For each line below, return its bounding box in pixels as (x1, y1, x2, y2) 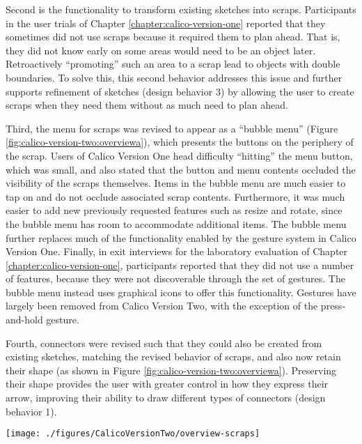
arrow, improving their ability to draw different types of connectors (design (6, 390, 326, 405)
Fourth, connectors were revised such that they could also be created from (6, 335, 322, 350)
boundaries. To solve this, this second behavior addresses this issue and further (6, 70, 343, 84)
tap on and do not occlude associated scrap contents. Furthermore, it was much (6, 189, 345, 204)
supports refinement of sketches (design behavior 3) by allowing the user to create (6, 84, 354, 98)
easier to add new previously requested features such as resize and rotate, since (6, 203, 343, 217)
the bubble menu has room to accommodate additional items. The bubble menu (6, 216, 347, 231)
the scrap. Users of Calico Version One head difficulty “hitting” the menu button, (6, 148, 353, 162)
